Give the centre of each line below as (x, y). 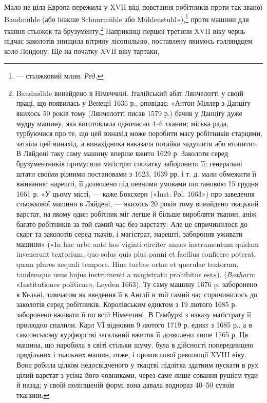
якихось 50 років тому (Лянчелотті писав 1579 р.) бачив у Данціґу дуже (129, 113)
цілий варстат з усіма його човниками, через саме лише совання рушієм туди (137, 375)
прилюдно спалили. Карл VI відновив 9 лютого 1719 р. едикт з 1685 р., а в (134, 324)
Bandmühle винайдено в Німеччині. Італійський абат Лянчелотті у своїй (130, 93)
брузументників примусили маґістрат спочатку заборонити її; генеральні (129, 164)
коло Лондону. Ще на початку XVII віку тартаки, (82, 51)
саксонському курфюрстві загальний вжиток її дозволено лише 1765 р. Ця (132, 334)
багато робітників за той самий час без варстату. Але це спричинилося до (132, 224)
